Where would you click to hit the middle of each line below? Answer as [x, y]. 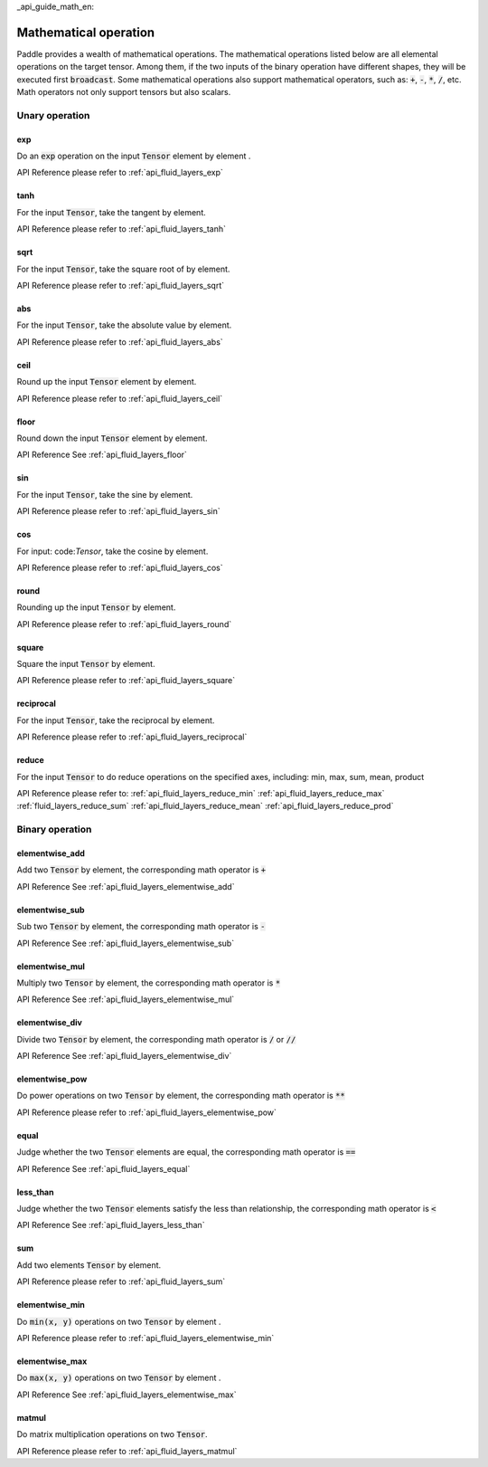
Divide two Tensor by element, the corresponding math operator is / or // [156, 1039]
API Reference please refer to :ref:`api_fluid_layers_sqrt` [121, 285]
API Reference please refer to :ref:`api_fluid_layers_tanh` [121, 229]
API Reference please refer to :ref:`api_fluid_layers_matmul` [127, 1451]
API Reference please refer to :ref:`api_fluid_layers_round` [124, 624]
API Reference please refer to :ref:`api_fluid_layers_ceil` [120, 398]
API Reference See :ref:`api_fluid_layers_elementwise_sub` [126, 943]
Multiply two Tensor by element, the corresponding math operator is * [149, 983]
